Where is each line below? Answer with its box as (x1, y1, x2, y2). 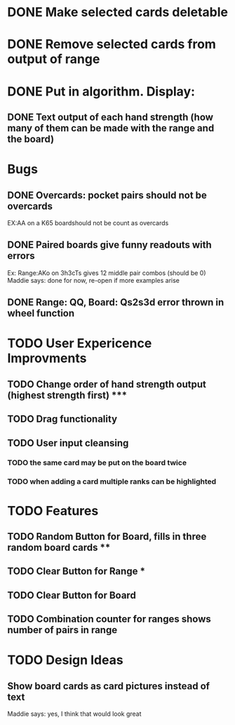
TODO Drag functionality (7, 413, 118, 425)
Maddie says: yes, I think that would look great (7, 710, 142, 718)
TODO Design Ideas (7, 652, 124, 668)
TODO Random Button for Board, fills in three (7, 531, 207, 543)
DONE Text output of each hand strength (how (7, 111, 214, 123)
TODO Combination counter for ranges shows (7, 613, 212, 625)
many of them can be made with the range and (7, 122, 215, 134)
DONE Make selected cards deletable (7, 4, 228, 20)
